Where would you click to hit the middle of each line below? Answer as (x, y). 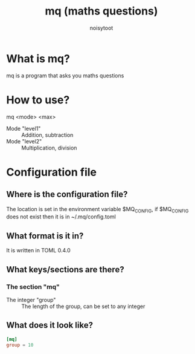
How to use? (38, 100)
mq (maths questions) (101, 11)
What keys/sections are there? (66, 270)
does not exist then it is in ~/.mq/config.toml (61, 217)
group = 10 (20, 345)
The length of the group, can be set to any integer (83, 306)
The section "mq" (33, 287)
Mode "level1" (24, 128)
